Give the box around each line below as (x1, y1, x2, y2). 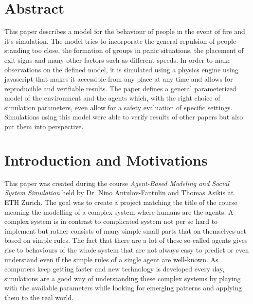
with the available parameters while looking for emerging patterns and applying (4, 283, 242, 293)
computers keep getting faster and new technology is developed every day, (4, 264, 225, 274)
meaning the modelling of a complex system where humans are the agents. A (4, 206, 234, 217)
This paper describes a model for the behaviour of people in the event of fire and (4, 26, 245, 36)
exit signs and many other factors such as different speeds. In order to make (4, 54, 231, 65)
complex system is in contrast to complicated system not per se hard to (4, 216, 218, 226)
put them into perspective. (4, 121, 84, 132)
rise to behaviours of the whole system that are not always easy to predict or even (4, 244, 249, 254)
